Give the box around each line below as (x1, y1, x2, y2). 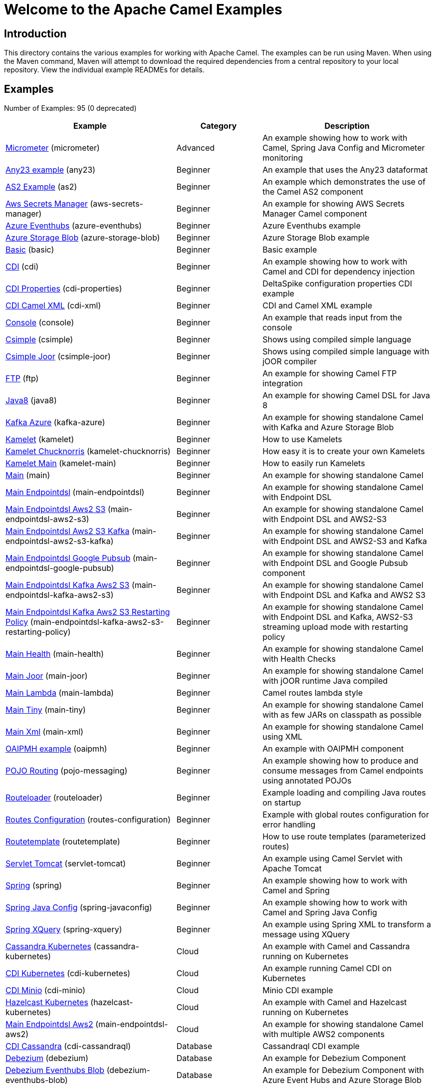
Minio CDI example (262, 985, 333, 996)
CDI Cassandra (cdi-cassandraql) (5, 1041, 131, 1052)
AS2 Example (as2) (5, 182, 77, 192)
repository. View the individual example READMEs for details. (4, 65, 205, 74)
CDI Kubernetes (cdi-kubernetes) (5, 968, 131, 979)
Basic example (262, 245, 317, 255)
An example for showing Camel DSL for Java (262, 390, 430, 401)
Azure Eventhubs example (262, 221, 361, 231)
